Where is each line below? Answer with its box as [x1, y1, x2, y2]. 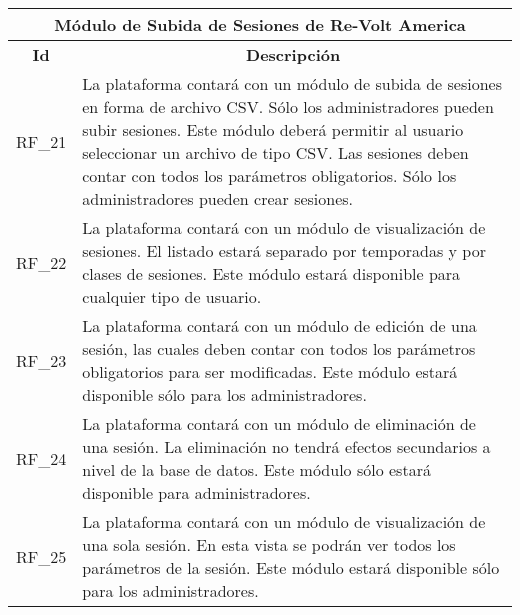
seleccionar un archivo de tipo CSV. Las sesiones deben [82, 141, 469, 164]
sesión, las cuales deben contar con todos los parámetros [82, 337, 476, 360]
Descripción [246, 43, 341, 66]
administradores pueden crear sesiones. [82, 187, 354, 210]
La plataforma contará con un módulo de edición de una [82, 314, 477, 337]
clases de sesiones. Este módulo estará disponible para [82, 262, 461, 285]
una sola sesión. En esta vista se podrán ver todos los [82, 533, 456, 556]
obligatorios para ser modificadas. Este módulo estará [82, 360, 458, 383]
